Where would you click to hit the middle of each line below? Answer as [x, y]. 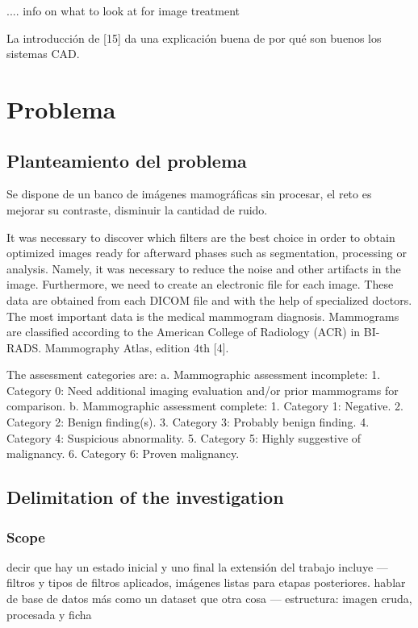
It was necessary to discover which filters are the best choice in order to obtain [201, 237]
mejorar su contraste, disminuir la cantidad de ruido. [137, 209]
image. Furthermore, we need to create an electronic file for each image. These [200, 284]
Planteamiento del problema [127, 160]
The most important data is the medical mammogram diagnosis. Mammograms [203, 316]
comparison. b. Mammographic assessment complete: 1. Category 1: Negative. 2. [205, 406]
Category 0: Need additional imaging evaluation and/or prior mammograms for [203, 390]
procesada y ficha [49, 614]
